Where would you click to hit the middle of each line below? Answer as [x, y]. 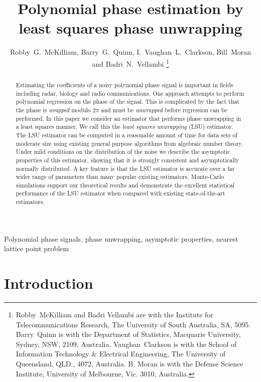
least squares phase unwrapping [130, 28]
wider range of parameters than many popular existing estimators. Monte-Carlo [120, 177]
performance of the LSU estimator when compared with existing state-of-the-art [120, 193]
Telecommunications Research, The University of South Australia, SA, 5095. [133, 324]
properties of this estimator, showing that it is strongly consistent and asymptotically [127, 160]
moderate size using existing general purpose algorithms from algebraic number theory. [129, 143]
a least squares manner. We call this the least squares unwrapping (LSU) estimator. [124, 127]
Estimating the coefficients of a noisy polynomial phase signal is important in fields [124, 84]
